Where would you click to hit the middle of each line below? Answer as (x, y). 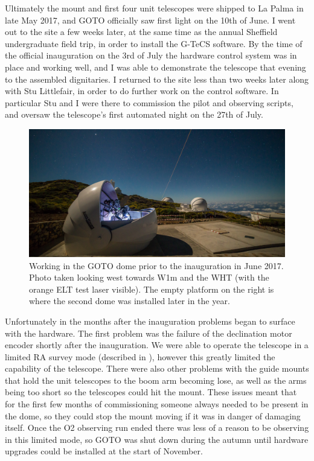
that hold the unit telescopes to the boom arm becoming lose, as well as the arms (156, 380)
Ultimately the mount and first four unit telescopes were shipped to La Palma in (154, 8)
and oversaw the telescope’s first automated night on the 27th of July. (134, 114)
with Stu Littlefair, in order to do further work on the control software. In (142, 91)
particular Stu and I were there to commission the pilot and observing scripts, (149, 102)
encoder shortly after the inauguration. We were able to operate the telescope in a (157, 345)
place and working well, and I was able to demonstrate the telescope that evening (155, 67)
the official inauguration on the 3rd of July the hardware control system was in (151, 55)
